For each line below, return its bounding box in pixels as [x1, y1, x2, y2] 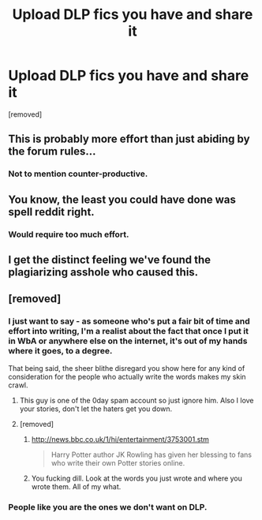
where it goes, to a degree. [8, 346, 113, 357]
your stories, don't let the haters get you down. [19, 404, 173, 413]
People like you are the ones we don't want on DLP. [8, 501, 208, 512]
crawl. [8, 380, 29, 390]
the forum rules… [8, 144, 96, 159]
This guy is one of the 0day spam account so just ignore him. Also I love [19, 395, 254, 405]
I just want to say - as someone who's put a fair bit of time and [8, 316, 250, 327]
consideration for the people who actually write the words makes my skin [8, 372, 246, 381]
